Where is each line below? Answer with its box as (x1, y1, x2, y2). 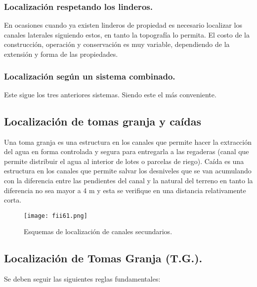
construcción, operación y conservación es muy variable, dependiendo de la (4, 39, 230, 49)
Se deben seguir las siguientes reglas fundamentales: (4, 274, 161, 284)
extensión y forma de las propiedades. (4, 49, 118, 59)
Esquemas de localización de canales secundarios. (24, 226, 172, 237)
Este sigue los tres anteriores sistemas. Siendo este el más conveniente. (4, 89, 216, 99)
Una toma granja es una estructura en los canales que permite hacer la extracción (4, 136, 252, 147)
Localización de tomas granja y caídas (4, 113, 201, 128)
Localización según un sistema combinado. (4, 70, 175, 82)
